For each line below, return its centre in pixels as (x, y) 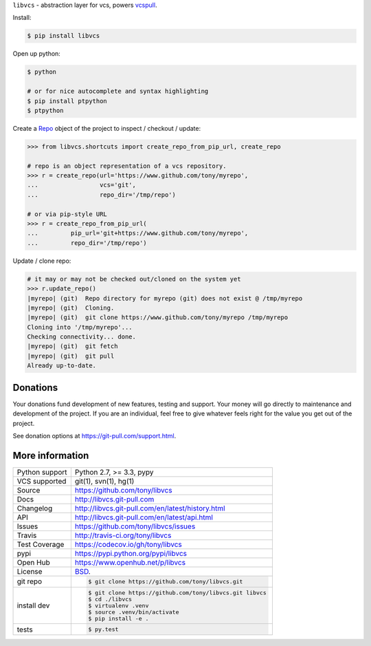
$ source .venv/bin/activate (134, 612)
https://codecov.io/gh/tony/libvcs (128, 544)
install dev (33, 605)
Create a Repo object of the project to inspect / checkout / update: (107, 128)
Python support (42, 472)
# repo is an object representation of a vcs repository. (127, 166)
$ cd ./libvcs (110, 599)
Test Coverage (41, 544)
